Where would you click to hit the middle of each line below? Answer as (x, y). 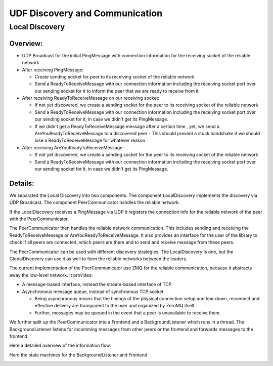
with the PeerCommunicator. (39, 219)
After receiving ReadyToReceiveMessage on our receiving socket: (90, 98)
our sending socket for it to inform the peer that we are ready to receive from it (117, 91)
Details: (22, 183)
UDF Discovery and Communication (86, 13)
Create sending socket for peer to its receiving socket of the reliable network (115, 76)
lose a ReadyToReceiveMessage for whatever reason (90, 140)
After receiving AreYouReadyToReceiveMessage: (73, 147)
